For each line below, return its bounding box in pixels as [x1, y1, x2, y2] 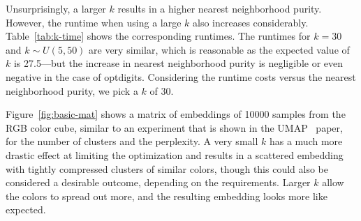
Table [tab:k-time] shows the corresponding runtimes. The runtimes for [6, 29, 311, 43]
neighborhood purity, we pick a [6, 83, 138, 98]
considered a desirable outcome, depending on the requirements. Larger [6, 175, 311, 190]
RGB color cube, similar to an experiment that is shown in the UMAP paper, [6, 120, 343, 135]
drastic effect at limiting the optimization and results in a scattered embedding [6, 147, 344, 162]
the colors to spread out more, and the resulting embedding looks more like [6, 188, 327, 203]
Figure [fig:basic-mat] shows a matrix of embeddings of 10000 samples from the [6, 107, 346, 121]
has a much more [269, 134, 343, 148]
